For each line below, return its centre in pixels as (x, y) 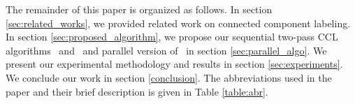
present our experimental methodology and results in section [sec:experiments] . (174, 64)
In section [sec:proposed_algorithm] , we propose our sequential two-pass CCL (172, 37)
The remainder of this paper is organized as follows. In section (139, 9)
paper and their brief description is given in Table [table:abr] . (137, 91)
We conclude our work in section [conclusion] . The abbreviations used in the (169, 77)
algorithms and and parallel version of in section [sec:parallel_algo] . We (166, 50)
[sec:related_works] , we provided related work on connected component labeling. (178, 23)
